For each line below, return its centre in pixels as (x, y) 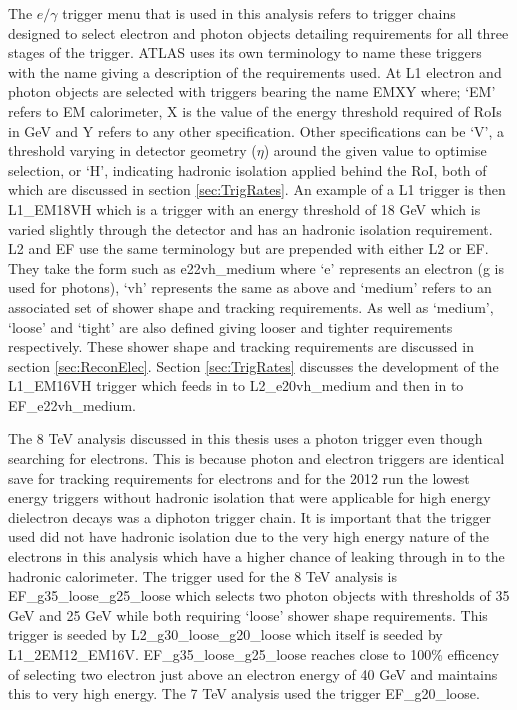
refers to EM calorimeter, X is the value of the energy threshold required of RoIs (255, 110)
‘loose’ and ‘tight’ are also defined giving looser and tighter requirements (230, 326)
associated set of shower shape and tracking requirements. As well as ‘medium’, (251, 306)
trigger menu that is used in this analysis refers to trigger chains (259, 13)
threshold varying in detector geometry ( (132, 150)
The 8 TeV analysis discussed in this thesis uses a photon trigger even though (245, 438)
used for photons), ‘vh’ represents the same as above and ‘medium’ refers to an (250, 287)
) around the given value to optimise (375, 150)
